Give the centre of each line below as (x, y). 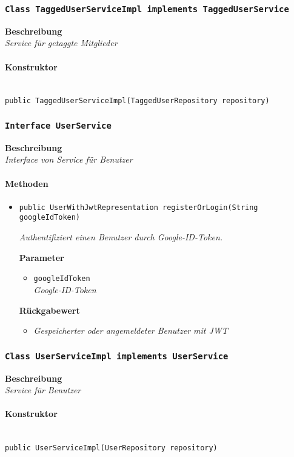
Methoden (27, 183)
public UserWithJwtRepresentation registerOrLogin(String (139, 207)
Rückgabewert (49, 310)
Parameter (42, 257)
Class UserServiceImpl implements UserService (117, 356)
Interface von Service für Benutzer (69, 159)
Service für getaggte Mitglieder (61, 43)
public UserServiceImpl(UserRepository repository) (111, 448)
